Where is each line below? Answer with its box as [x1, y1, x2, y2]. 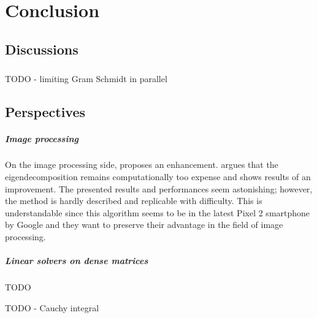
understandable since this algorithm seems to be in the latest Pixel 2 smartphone [5, 206, 310, 219]
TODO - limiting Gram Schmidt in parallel [5, 72, 167, 85]
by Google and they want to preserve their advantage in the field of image [5, 218, 283, 231]
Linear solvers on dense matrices [5, 254, 148, 267]
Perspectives [5, 102, 86, 121]
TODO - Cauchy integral [5, 301, 99, 314]
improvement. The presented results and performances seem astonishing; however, [5, 182, 313, 195]
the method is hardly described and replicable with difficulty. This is [5, 194, 262, 207]
